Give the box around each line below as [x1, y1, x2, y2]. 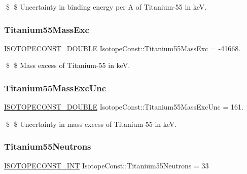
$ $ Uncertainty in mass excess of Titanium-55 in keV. [6, 118, 177, 129]
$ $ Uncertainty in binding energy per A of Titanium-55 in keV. [6, 2, 207, 12]
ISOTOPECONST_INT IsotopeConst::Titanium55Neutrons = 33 [4, 160, 209, 170]
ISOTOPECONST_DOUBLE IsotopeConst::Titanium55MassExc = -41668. [4, 43, 241, 53]
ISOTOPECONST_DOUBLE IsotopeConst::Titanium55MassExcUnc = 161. [4, 101, 243, 112]
